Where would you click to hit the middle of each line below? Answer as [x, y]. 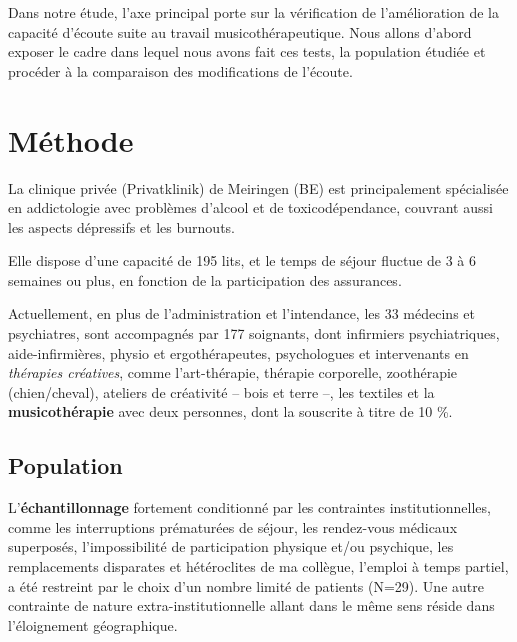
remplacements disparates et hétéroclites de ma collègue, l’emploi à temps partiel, [258, 566]
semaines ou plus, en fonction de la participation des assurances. [205, 279]
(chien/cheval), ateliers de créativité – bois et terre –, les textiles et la [221, 391]
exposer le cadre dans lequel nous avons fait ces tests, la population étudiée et [247, 51]
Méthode [71, 139]
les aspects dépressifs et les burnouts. [121, 226]
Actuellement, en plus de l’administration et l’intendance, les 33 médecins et [241, 313]
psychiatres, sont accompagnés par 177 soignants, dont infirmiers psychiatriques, [254, 333]
